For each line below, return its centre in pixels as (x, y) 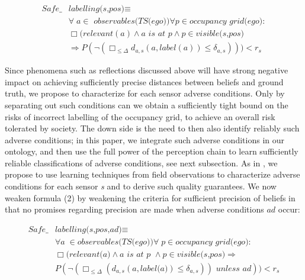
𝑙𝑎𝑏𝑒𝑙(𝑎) (154, 268)
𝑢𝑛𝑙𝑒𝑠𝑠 (228, 268)
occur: (289, 209)
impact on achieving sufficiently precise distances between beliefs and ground (144, 81)
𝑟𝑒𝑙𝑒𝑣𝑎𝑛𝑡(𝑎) (90, 254)
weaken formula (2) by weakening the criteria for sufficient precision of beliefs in (150, 197)
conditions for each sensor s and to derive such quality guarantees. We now (141, 186)
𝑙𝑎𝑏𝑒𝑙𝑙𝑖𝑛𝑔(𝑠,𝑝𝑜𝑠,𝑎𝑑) (88, 229)
